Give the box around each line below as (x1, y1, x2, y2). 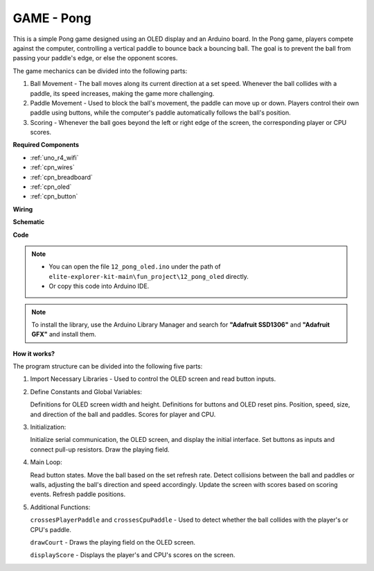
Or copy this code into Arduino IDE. (48, 282, 150, 291)
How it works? (12, 349, 55, 357)
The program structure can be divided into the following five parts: (12, 362, 203, 370)
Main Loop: (30, 458, 62, 466)
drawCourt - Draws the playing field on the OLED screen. (30, 538, 196, 546)
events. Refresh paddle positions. (30, 490, 126, 499)
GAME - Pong (12, 10, 91, 26)
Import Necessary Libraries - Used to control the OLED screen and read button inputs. (30, 375, 276, 383)
